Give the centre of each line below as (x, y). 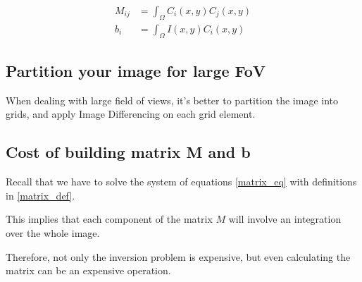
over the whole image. (53, 233)
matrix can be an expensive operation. (88, 270)
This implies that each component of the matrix (109, 219)
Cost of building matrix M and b (128, 152)
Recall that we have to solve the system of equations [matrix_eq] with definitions (181, 182)
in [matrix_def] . (40, 195)
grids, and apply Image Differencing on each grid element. (131, 114)
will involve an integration (285, 219)
